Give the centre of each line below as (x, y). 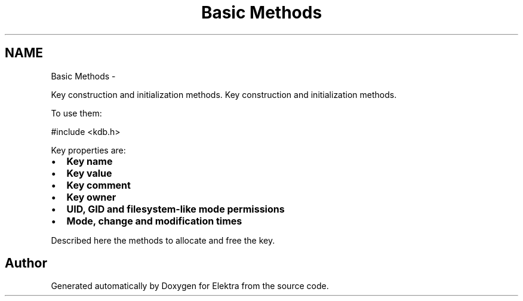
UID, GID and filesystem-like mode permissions (176, 209)
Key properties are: (88, 150)
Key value (89, 173)
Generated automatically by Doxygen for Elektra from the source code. (190, 286)
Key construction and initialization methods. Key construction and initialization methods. (224, 94)
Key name (90, 161)
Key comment (99, 185)
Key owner (91, 197)
